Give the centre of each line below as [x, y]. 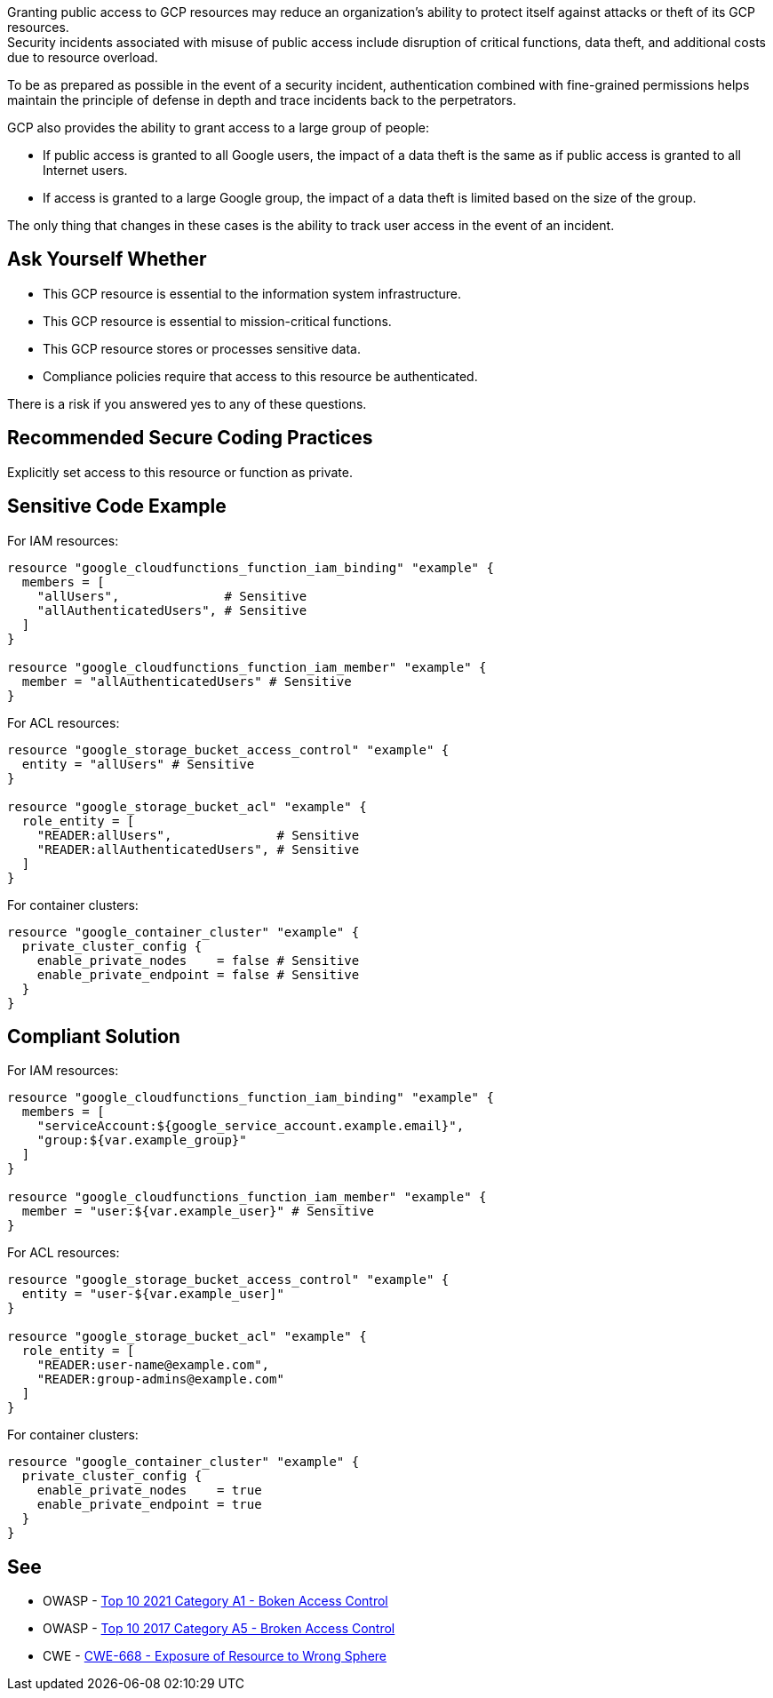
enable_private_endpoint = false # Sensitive [198, 974]
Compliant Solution [94, 1036]
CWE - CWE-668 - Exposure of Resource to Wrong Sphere [215, 1656]
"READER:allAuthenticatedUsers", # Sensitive [198, 849]
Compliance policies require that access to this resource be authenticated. [260, 376]
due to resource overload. [83, 57]
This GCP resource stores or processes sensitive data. [202, 348]
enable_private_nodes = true [149, 1491]
